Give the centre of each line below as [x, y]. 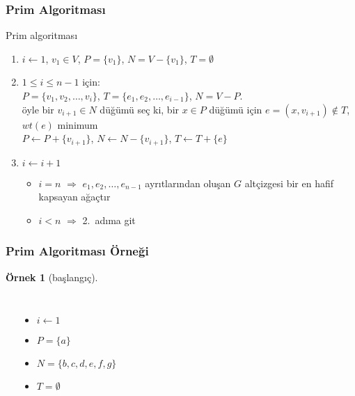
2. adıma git [109, 220]
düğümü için [236, 109]
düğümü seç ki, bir [140, 109]
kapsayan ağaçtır [74, 197]
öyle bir [38, 109]
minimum [78, 124]
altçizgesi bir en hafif [289, 183]
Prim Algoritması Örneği [77, 251]
